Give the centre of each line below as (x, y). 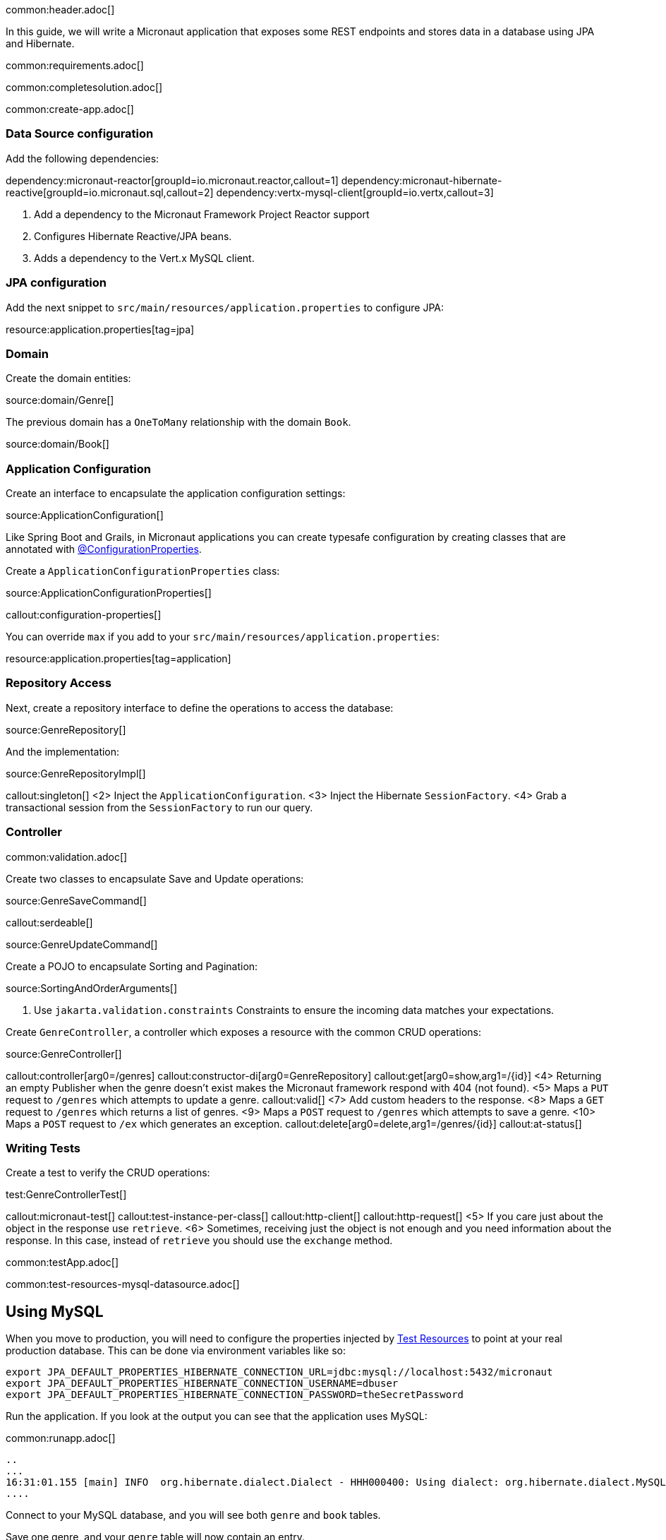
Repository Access (59, 683)
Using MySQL (55, 1311)
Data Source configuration (80, 134)
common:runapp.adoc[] (61, 1438)
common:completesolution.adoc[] (84, 87)
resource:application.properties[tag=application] (119, 658)
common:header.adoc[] (60, 10)
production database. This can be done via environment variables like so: (176, 1351)
